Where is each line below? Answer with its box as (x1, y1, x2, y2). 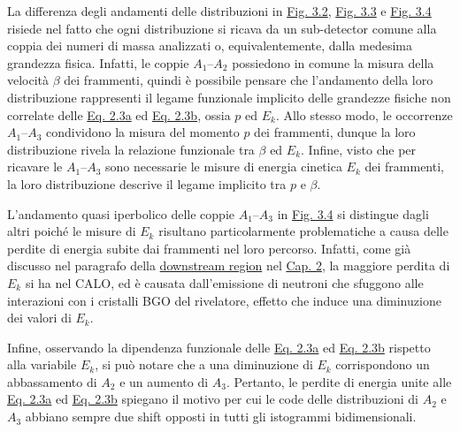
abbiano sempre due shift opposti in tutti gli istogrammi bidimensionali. (25, 407, 417, 426)
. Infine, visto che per (301, 140, 417, 158)
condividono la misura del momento (46, 123, 240, 141)
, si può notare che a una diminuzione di (95, 355, 313, 374)
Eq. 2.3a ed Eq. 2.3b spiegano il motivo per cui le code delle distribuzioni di (7, 390, 418, 408)
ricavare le (7, 157, 63, 176)
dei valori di (7, 308, 72, 327)
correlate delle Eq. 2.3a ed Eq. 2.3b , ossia (7, 105, 231, 124)
